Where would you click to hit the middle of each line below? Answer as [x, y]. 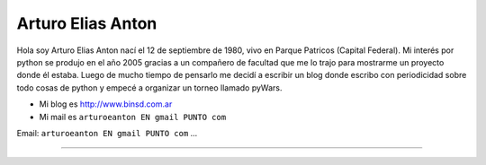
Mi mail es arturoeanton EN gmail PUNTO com [133, 117]
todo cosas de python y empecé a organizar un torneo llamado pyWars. [149, 87]
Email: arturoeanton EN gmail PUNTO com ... [107, 133]
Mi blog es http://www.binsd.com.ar [106, 104]
